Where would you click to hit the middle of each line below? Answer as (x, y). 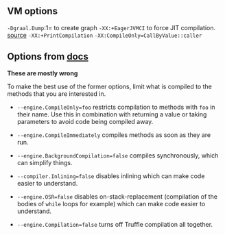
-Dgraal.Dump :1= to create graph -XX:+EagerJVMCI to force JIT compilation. (111, 27)
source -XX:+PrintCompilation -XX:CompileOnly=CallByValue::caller (105, 35)
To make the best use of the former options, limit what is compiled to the (110, 86)
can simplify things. (45, 162)
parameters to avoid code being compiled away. (85, 121)
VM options (33, 11)
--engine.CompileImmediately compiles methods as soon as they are (114, 135)
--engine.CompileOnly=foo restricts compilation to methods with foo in (116, 107)
